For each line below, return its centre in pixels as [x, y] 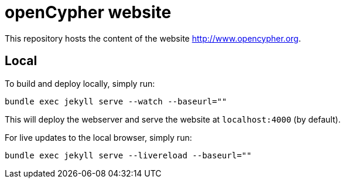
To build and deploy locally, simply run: [80, 83]
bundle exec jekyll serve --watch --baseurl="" [116, 101]
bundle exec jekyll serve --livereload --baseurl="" [128, 155]
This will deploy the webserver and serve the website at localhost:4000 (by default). [173, 119]
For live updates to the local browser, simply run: [98, 137]
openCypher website [88, 12]
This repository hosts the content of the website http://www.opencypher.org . [153, 38]
